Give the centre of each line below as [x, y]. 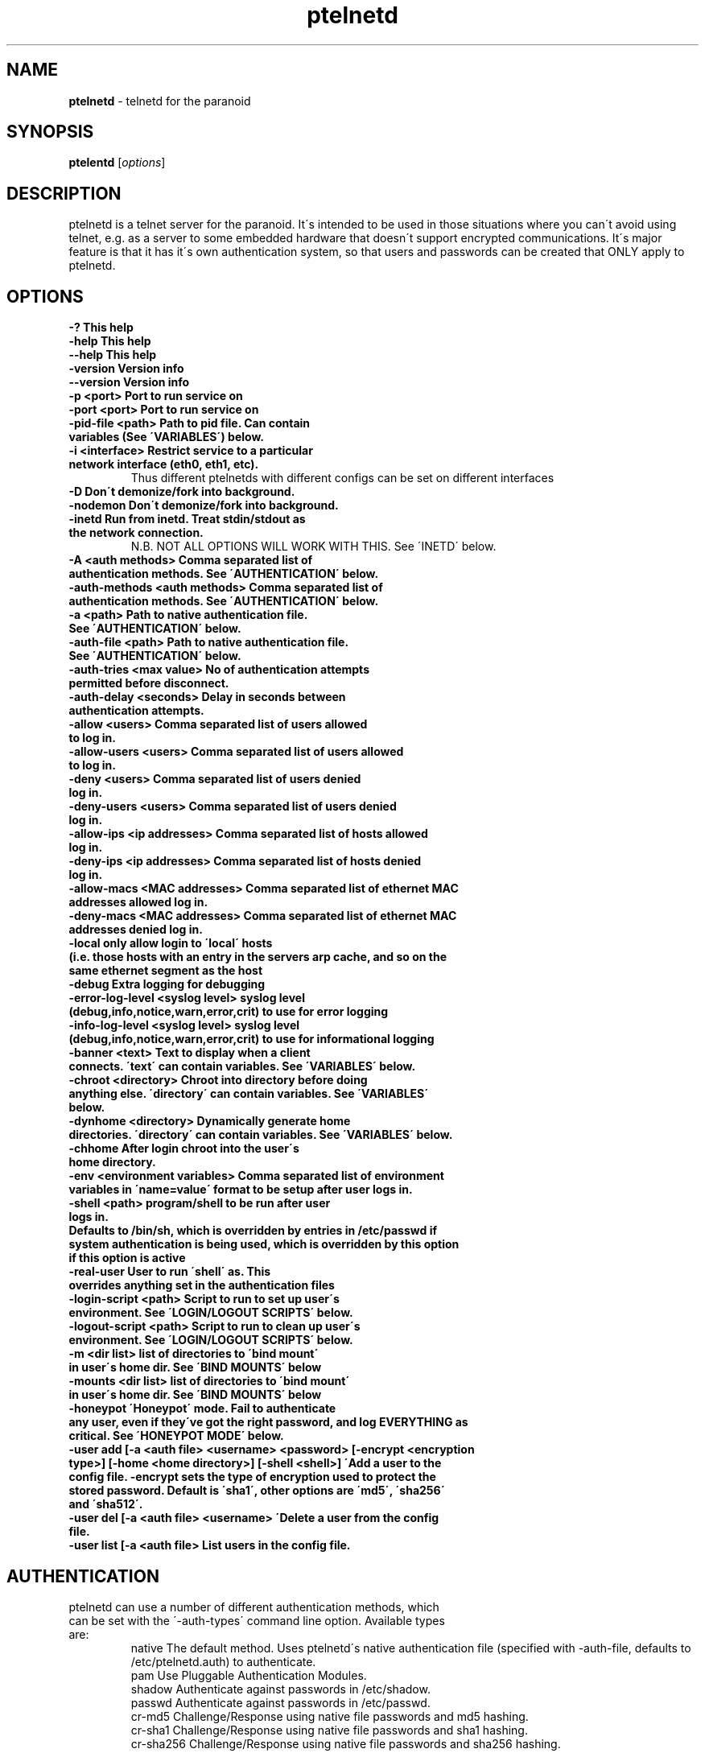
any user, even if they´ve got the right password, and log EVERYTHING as [268, 1422]
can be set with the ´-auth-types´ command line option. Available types [257, 1620]
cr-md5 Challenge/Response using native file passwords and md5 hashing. [330, 1716]
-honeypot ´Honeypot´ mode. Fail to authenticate [202, 1409]
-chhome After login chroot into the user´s [184, 1149]
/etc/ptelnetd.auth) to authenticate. [223, 1661]
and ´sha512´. [106, 1504]
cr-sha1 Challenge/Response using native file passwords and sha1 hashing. [329, 1730]
